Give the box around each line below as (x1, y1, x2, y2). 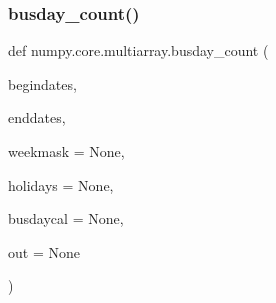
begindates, (8, 73, 77, 94)
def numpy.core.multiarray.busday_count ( (8, 40, 269, 61)
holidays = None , (8, 174, 114, 195)
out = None (8, 241, 80, 262)
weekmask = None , (8, 141, 125, 161)
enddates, (8, 107, 66, 128)
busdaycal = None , (8, 208, 124, 229)
